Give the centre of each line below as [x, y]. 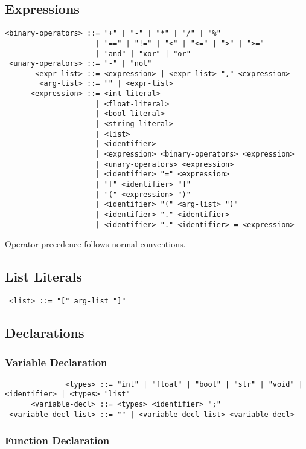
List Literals [43, 276]
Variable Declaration [56, 362]
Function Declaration [57, 440]
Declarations [45, 333]
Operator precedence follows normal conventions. [95, 244]
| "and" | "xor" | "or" [143, 53]
